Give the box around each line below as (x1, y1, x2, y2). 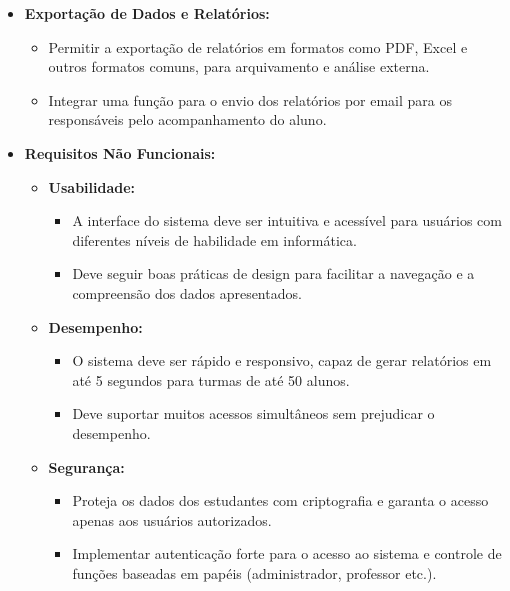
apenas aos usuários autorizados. (72, 509, 272, 530)
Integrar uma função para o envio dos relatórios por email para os (48, 89, 452, 110)
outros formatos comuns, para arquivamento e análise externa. (48, 56, 430, 77)
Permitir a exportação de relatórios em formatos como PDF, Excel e (48, 36, 468, 57)
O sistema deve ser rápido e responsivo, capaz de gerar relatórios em (72, 350, 492, 371)
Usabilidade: (48, 176, 136, 197)
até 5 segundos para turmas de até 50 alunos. (72, 369, 350, 390)
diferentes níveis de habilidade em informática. (72, 229, 357, 250)
